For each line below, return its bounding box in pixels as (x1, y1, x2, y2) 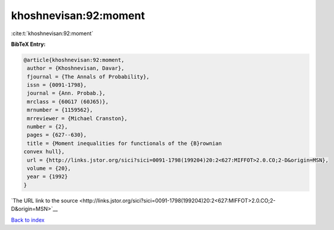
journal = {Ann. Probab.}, (27, 90, 106, 97)
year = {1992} (27, 173, 68, 180)
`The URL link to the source (11, 197, 78, 204)
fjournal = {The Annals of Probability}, (27, 73, 150, 80)
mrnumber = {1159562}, (27, 107, 94, 113)
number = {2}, (27, 123, 68, 130)
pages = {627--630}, (27, 132, 87, 138)
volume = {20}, (27, 165, 72, 172)
